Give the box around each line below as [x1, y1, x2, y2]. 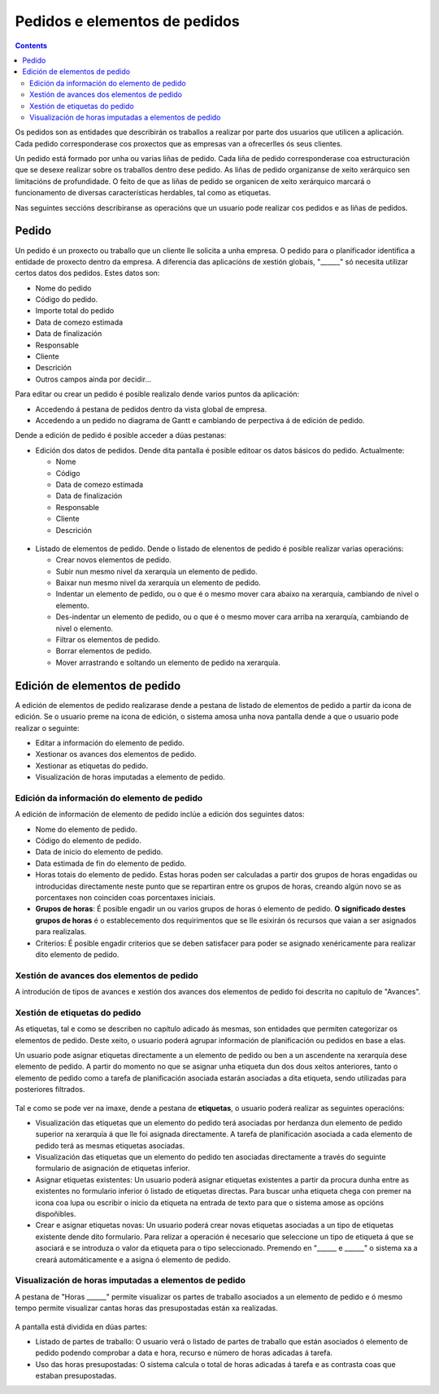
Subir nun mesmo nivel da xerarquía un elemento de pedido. [55, 566, 258, 576]
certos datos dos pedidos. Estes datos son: [15, 269, 160, 278]
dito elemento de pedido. [35, 949, 120, 959]
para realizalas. [35, 927, 87, 937]
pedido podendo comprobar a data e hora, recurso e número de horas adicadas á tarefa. [35, 1348, 333, 1358]
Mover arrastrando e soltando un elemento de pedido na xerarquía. [55, 658, 280, 667]
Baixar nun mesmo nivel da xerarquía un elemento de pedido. [55, 578, 262, 588]
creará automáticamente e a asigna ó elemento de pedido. [35, 1254, 231, 1265]
